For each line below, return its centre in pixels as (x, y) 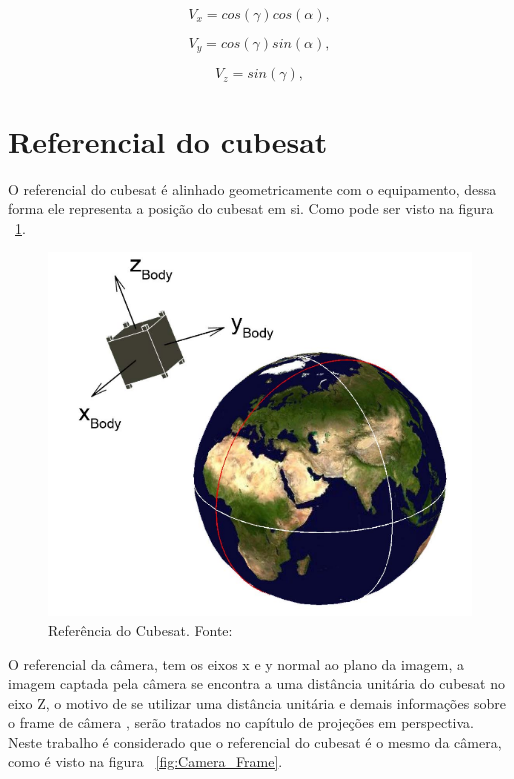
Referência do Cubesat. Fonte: (140, 629)
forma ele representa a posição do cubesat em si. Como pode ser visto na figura (251, 208)
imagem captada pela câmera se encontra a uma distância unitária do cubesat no (256, 683)
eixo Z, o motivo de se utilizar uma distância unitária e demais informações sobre (257, 702)
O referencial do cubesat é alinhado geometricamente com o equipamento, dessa (252, 188)
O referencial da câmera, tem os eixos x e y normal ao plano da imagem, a (236, 663)
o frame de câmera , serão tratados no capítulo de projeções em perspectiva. (241, 722)
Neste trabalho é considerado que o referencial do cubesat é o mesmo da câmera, (255, 741)
